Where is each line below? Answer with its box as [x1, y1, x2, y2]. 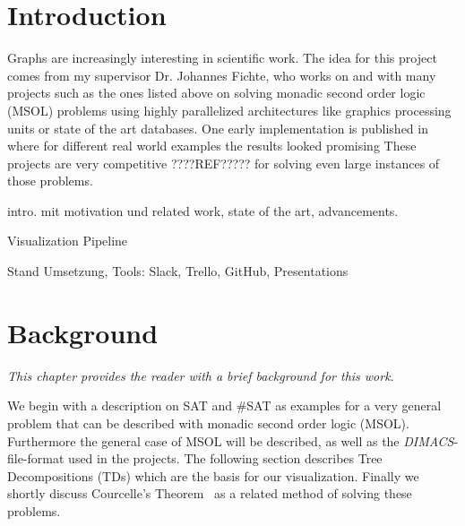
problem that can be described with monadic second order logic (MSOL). [7, 413, 409, 432]
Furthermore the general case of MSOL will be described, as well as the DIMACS [7, 431, 454, 450]
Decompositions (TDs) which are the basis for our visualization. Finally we [7, 466, 419, 485]
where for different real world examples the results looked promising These [7, 136, 417, 155]
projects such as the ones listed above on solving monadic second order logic [7, 83, 426, 102]
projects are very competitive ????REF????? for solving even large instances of [7, 153, 440, 172]
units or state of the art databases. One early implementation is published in [7, 118, 428, 137]
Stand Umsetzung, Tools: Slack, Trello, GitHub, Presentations [7, 262, 349, 280]
